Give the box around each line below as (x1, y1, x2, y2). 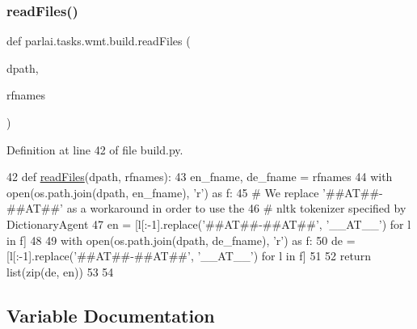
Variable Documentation (6, 302, 215, 327)
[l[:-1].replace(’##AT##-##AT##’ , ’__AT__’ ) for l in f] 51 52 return (6, 247, 371, 264)
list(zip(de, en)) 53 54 (6, 263, 114, 280)
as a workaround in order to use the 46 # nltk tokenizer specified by (66, 200, 406, 217)
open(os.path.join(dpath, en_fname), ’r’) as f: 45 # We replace (6, 183, 319, 200)
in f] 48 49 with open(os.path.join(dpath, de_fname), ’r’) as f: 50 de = (6, 231, 356, 248)
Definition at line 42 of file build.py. (6, 141, 183, 158)
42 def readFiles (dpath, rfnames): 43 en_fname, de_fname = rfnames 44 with (6, 168, 393, 185)
